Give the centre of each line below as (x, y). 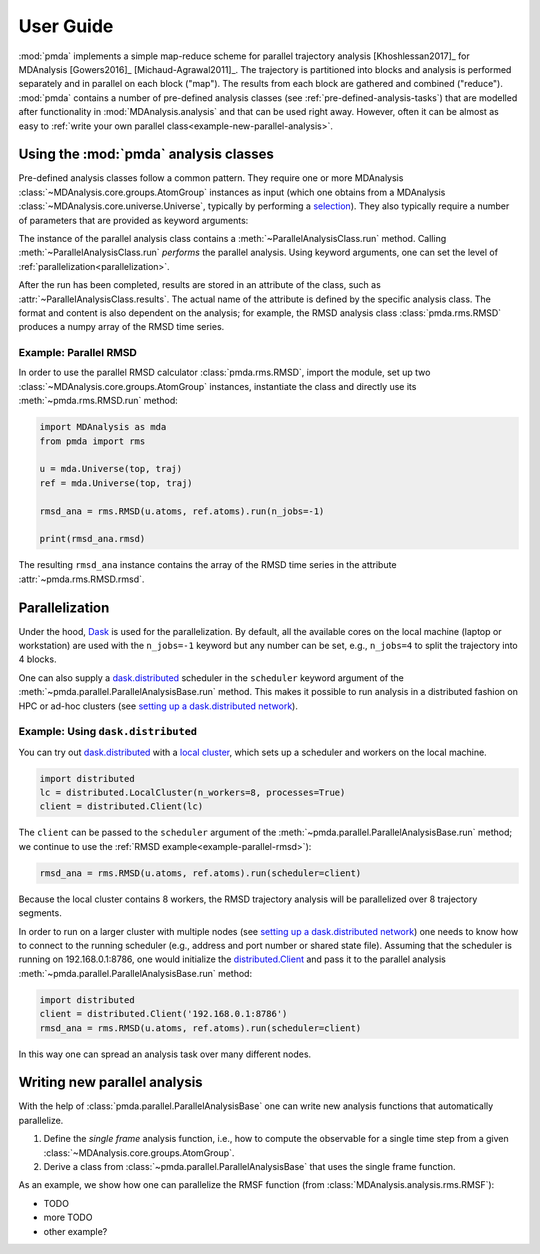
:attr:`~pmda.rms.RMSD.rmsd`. (81, 579)
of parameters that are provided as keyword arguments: (133, 220)
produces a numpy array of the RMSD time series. (121, 327)
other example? (75, 1231)
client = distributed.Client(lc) (121, 806)
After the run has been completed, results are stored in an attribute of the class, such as (200, 285)
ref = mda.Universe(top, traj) (116, 483)
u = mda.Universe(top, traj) (111, 469)
